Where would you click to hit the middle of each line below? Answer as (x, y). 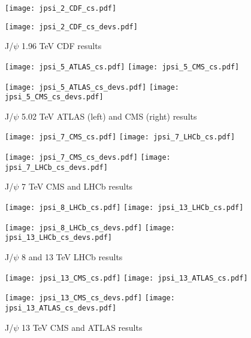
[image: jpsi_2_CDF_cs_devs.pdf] (71, 27)
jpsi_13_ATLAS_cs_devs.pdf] (61, 308)
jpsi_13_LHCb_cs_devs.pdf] (58, 238)
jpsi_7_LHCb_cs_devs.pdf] (56, 167)
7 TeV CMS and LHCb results (77, 186)
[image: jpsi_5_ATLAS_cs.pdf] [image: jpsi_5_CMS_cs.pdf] (122, 67)
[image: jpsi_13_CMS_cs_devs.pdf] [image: (90, 298)
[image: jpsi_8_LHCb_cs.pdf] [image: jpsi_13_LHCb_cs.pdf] (124, 208)
